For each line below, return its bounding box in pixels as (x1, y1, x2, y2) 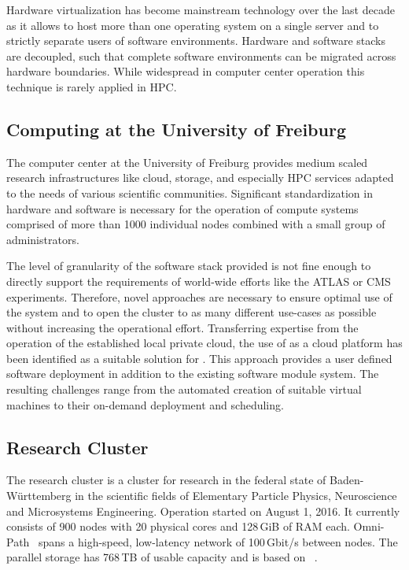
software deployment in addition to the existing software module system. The (6, 365, 379, 382)
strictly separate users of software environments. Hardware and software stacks (6, 32, 386, 49)
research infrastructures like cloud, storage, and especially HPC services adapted (6, 169, 394, 186)
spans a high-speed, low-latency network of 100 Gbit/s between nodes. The (39, 533, 398, 550)
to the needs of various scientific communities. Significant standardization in (6, 184, 373, 201)
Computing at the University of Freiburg (6, 117, 346, 141)
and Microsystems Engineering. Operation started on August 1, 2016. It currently (6, 502, 400, 519)
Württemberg (6, 487, 72, 504)
